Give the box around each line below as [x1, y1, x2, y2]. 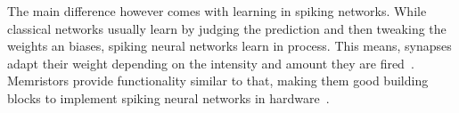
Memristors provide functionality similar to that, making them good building [7, 71, 429, 90]
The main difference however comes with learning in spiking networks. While [7, 2, 427, 20]
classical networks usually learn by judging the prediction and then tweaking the [7, 19, 447, 37]
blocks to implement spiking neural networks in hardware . [7, 88, 330, 107]
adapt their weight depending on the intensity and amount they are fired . [7, 53, 414, 72]
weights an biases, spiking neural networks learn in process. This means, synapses [7, 36, 452, 55]
